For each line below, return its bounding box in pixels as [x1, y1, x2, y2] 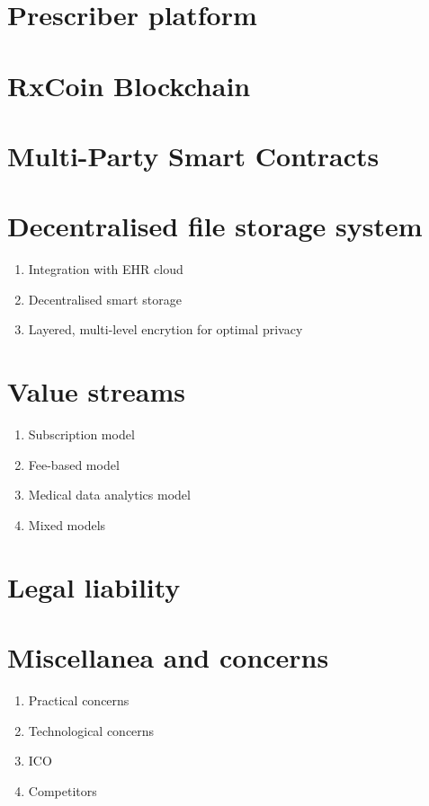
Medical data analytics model [28, 485, 191, 504]
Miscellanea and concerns [7, 639, 329, 676]
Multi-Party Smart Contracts [7, 137, 380, 173]
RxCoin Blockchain [7, 66, 251, 103]
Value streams [7, 373, 186, 410]
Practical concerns [28, 691, 130, 710]
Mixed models [28, 515, 106, 534]
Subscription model [28, 425, 135, 444]
